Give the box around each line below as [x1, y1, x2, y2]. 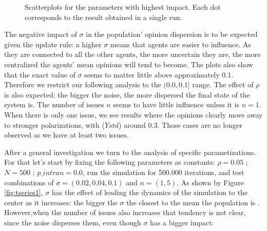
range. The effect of [192, 79, 254, 90]
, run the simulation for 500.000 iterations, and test [82, 166, 244, 177]
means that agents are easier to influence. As [110, 38, 251, 49]
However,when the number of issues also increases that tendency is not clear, [4, 207, 246, 218]
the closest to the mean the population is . [126, 197, 260, 207]
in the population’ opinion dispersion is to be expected [86, 29, 258, 40]
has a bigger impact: [150, 217, 214, 227]
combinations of [4, 177, 54, 187]
